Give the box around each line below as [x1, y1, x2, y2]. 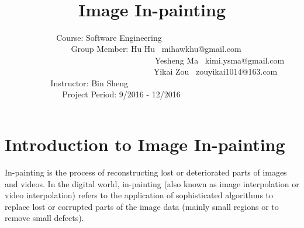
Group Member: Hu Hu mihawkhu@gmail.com [71, 43, 241, 55]
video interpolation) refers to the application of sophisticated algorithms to [5, 189, 274, 201]
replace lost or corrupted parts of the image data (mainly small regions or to [5, 200, 279, 212]
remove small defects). [5, 212, 84, 224]
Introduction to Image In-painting [5, 132, 285, 156]
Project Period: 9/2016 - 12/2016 [62, 88, 181, 100]
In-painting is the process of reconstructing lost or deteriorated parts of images [5, 166, 287, 178]
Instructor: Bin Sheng [50, 76, 128, 89]
